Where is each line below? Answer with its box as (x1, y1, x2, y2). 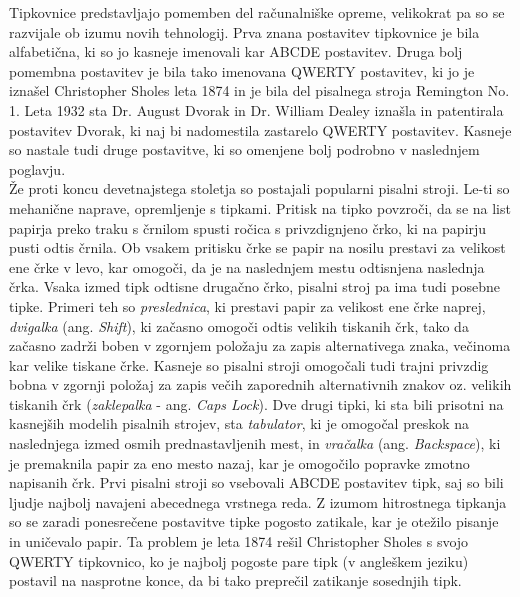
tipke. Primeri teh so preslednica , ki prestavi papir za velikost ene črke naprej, (9, 295, 486, 316)
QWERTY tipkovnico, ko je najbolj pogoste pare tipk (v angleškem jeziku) (9, 550, 469, 571)
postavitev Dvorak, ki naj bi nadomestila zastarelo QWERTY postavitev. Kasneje (9, 119, 512, 140)
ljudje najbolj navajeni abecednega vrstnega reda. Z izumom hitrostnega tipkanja (9, 491, 507, 512)
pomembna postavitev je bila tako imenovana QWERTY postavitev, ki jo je (9, 60, 475, 81)
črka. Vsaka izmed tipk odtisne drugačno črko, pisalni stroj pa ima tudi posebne (9, 276, 500, 297)
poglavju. (9, 158, 66, 179)
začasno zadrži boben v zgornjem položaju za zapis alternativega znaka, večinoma (9, 335, 511, 356)
